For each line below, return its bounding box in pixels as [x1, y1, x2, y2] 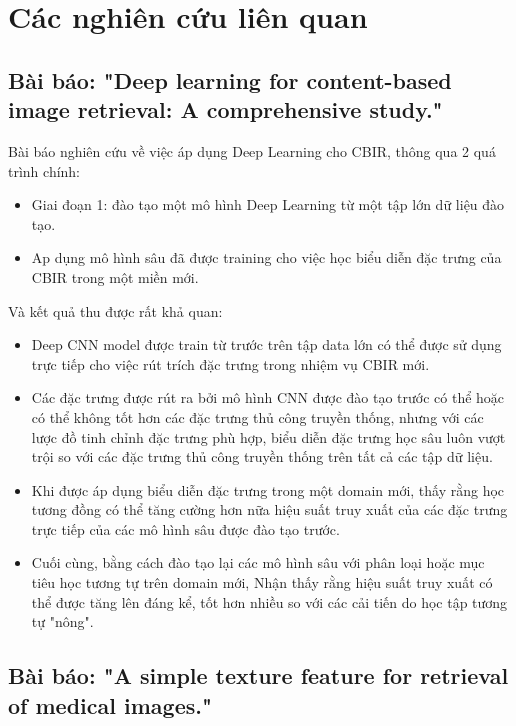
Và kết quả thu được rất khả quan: [8, 300, 223, 321]
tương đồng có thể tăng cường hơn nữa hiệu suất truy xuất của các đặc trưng [31, 499, 508, 520]
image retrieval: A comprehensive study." [8, 94, 443, 125]
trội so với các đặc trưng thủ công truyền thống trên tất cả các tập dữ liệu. [31, 446, 493, 467]
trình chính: [8, 160, 81, 181]
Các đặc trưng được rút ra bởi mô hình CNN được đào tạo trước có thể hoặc [31, 387, 505, 408]
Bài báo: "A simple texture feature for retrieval [8, 660, 509, 691]
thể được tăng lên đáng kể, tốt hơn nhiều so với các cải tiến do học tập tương [31, 591, 508, 612]
